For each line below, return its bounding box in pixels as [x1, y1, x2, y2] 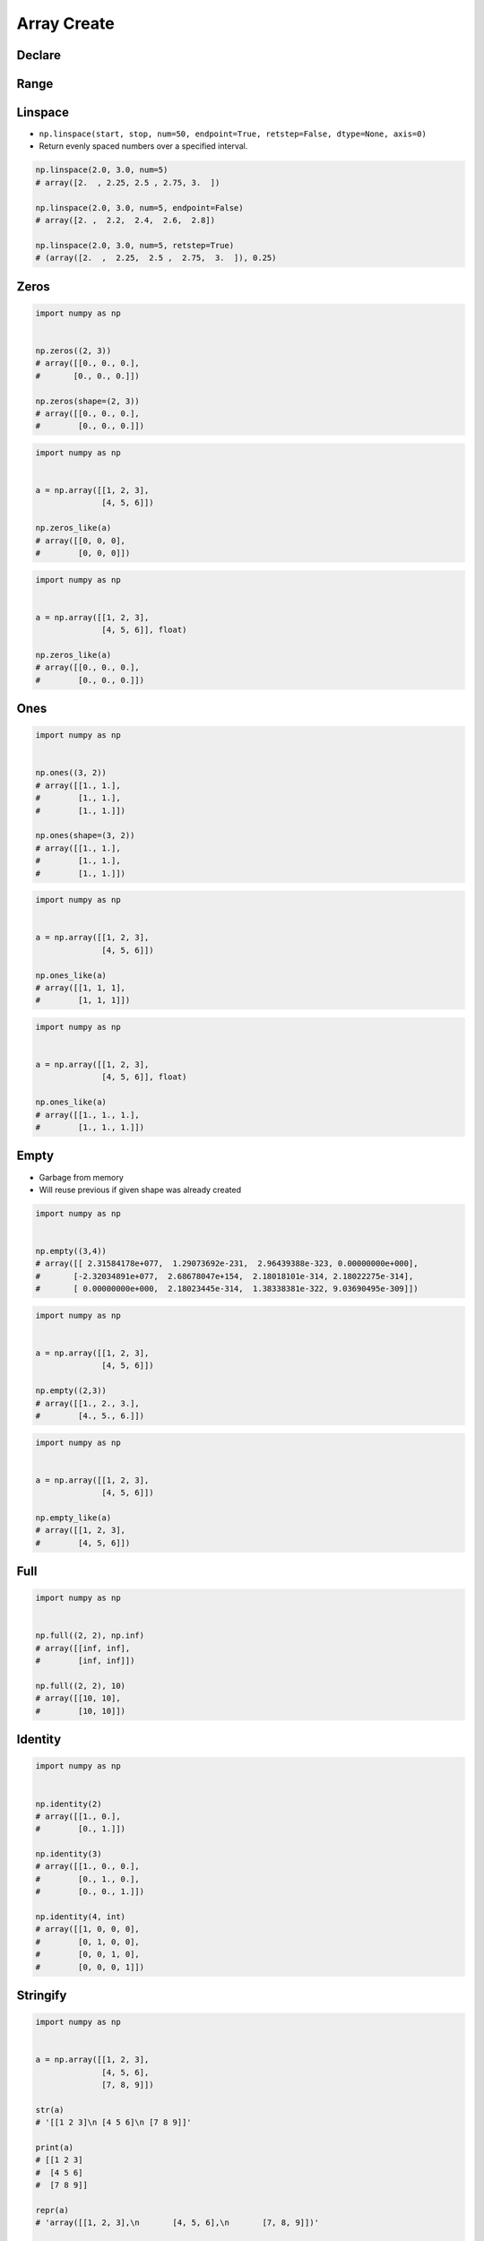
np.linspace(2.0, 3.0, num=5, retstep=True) [35, 240, 235, 250]
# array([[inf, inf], [35, 1643, 131, 1653]
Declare [16, 48, 62, 63]
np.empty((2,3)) [35, 1386, 108, 1396]
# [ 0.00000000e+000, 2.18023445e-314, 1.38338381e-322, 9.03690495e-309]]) [35, 1284, 419, 1294]
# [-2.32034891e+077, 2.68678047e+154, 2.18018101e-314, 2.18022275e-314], [35, 1271, 414, 1281]
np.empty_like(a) [35, 1512, 112, 1523]
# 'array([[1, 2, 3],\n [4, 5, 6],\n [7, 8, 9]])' [35, 2218, 320, 2228]
